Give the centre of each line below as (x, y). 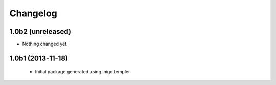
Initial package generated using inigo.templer (83, 72)
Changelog (33, 13)
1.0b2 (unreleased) (40, 31)
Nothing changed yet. (45, 44)
